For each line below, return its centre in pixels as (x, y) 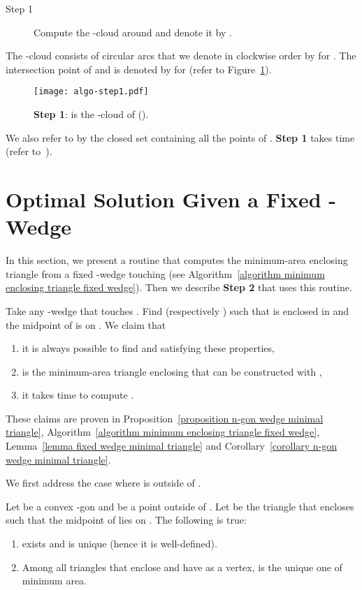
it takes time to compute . (78, 395)
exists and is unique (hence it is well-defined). (120, 544)
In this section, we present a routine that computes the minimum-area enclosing (177, 260)
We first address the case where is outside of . (103, 483)
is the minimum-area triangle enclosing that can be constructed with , (172, 371)
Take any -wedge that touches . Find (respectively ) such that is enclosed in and (177, 310)
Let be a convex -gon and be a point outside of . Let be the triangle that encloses (180, 506)
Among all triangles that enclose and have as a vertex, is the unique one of (182, 567)
